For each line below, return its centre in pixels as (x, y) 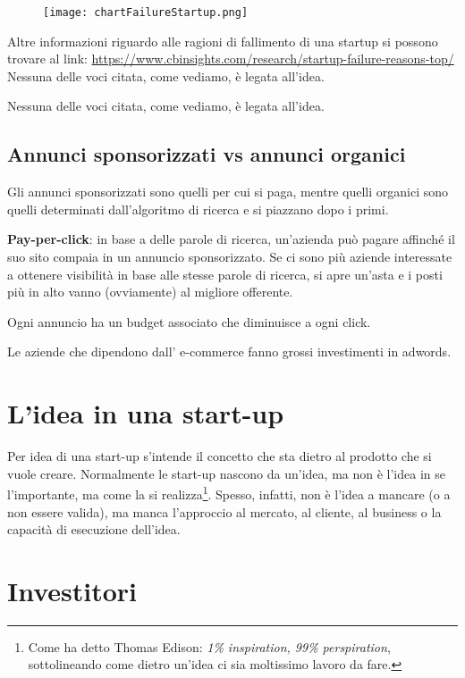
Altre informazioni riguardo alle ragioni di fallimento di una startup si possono (223, 41)
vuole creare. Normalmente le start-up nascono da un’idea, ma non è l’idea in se (226, 473)
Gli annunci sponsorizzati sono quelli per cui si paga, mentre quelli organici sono (228, 192)
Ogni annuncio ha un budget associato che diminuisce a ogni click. (189, 321)
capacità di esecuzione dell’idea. (94, 529)
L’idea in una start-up (146, 413)
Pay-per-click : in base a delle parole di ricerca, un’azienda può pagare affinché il (231, 239)
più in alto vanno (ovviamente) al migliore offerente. (150, 292)
